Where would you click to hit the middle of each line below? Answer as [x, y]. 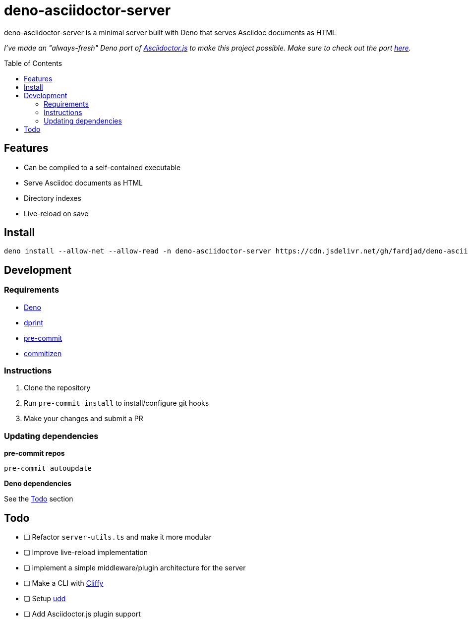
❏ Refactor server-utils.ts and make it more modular [118, 537]
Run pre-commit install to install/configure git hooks [117, 403]
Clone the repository [57, 388]
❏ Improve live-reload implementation [86, 552]
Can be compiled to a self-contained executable [102, 167]
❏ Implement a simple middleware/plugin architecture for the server [135, 568]
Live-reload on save [56, 213]
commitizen [43, 353]
